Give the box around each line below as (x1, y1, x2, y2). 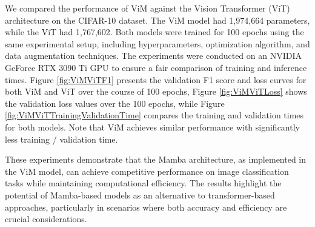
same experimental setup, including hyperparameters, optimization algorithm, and (5, 37, 310, 50)
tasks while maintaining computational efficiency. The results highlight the (5, 177, 282, 189)
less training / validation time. (5, 132, 118, 145)
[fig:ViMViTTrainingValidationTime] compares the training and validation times (5, 109, 304, 121)
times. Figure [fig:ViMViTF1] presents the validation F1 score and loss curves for (5, 73, 307, 86)
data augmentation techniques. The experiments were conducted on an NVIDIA (5, 49, 302, 62)
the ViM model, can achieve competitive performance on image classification (5, 164, 289, 177)
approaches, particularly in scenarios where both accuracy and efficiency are (5, 200, 287, 213)
